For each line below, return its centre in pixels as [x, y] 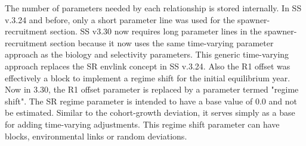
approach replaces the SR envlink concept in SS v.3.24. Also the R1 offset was [148, 66]
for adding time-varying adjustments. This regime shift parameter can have [142, 124]
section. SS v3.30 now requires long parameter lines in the [156, 31]
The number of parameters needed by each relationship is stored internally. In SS [153, 8]
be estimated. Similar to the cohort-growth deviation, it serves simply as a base [150, 112]
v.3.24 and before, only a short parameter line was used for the [120, 19]
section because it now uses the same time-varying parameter [162, 42]
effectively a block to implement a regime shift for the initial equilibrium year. [148, 77]
